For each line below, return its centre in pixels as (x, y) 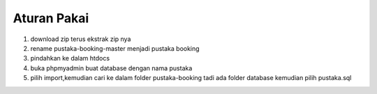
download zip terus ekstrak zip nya (81, 39)
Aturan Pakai (51, 18)
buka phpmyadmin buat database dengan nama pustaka (111, 68)
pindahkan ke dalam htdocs (70, 58)
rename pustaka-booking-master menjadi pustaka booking (115, 48)
